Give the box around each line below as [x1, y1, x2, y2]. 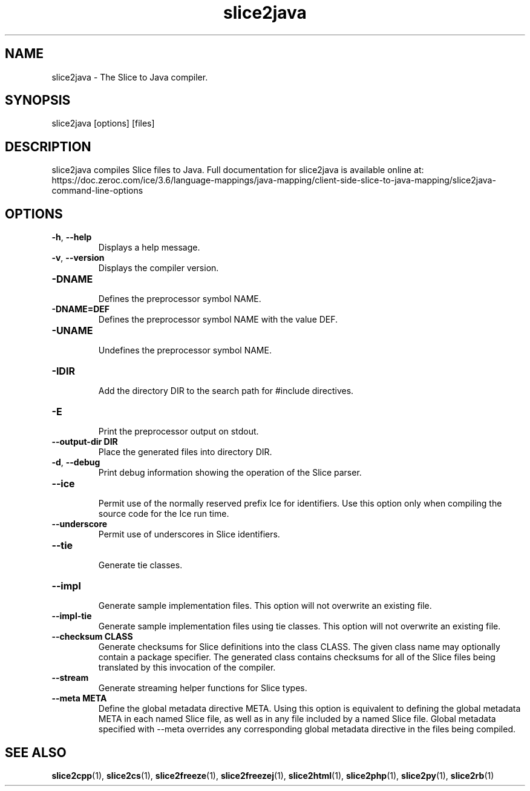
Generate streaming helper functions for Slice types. [98, 683, 307, 694]
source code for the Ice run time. [98, 508, 229, 519]
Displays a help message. [98, 242, 200, 253]
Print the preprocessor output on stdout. [98, 426, 259, 437]
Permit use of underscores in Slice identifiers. [98, 529, 280, 540]
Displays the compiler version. [98, 263, 219, 274]
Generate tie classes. [98, 560, 183, 571]
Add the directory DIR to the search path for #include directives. [98, 386, 354, 396]
